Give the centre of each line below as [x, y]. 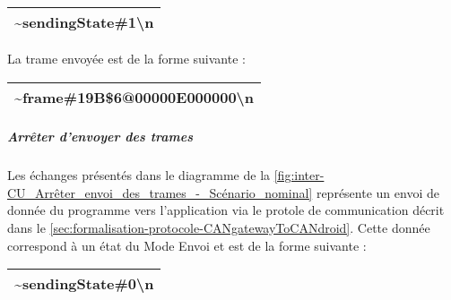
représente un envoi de [377, 192]
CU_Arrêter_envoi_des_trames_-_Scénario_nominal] [160, 192]
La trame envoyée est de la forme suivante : [126, 58]
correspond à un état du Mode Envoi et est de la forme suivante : [187, 245]
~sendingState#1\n [84, 22]
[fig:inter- [299, 175]
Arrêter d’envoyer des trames [100, 137]
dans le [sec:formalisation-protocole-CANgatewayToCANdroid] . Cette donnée [219, 227]
